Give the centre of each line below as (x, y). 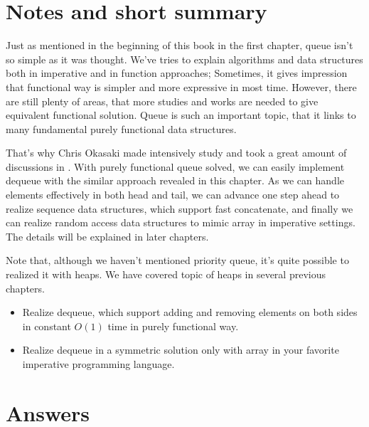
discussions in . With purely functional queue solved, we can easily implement (175, 166)
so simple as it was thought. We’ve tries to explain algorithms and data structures (184, 59)
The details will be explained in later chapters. (107, 236)
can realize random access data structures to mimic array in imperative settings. (181, 222)
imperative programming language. (98, 364)
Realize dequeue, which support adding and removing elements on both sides (190, 312)
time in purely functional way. (173, 326)
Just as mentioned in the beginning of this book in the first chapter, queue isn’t (180, 45)
